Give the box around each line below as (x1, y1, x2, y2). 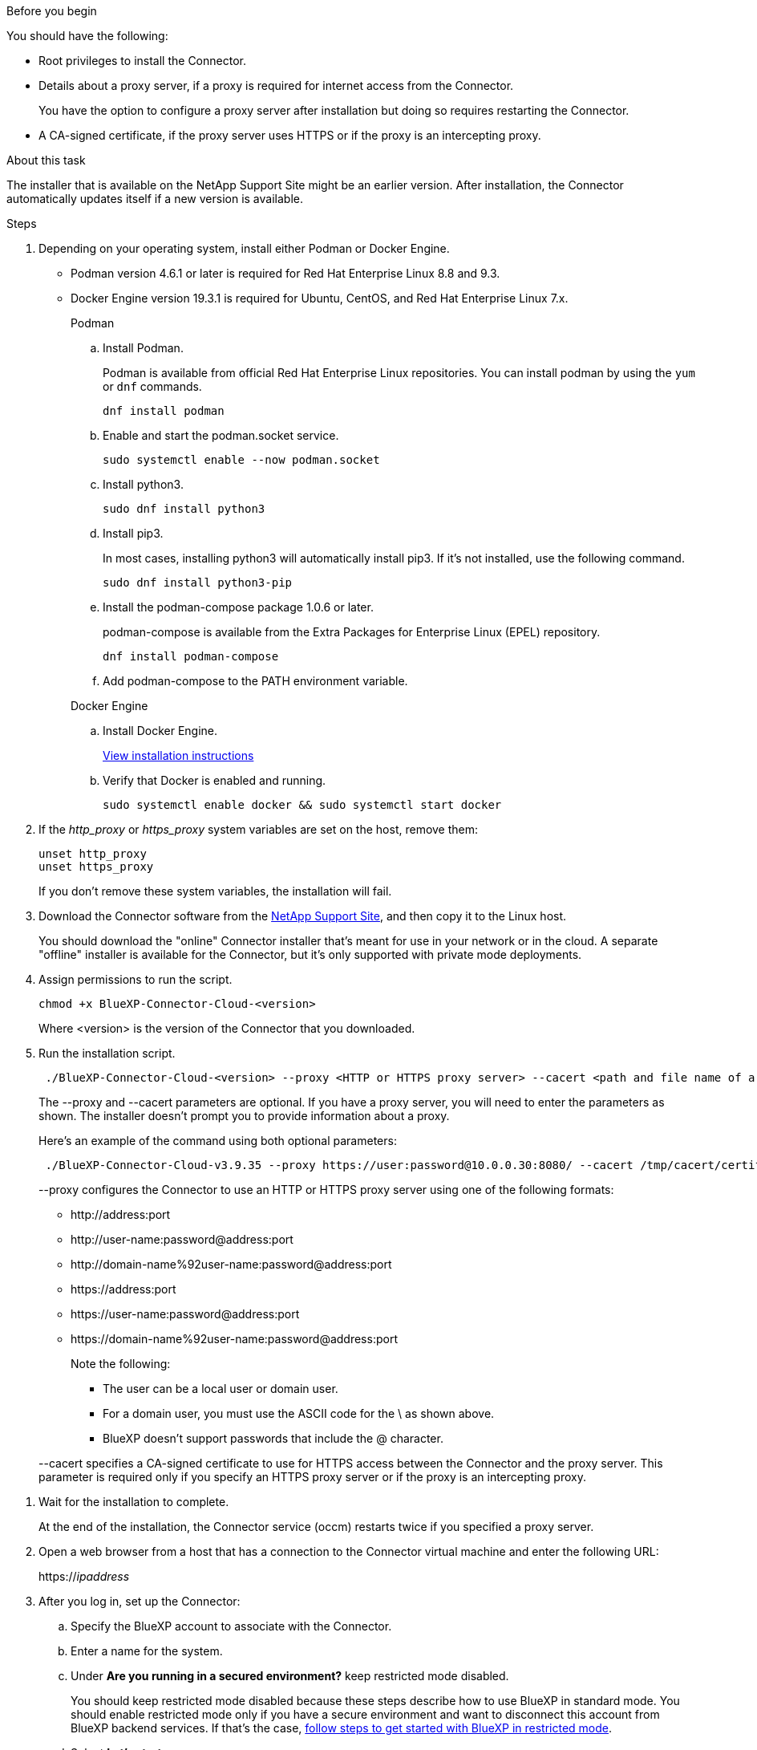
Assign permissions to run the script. (38, 972, 233, 986)
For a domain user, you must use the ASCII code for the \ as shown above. (103, 1407, 495, 1420)
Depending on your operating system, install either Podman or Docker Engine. (38, 242, 450, 255)
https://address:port (71, 1282, 176, 1296)
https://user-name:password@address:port (71, 1307, 300, 1321)
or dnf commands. (103, 380, 202, 393)
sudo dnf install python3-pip (103, 576, 293, 589)
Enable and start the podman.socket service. (103, 428, 339, 442)
